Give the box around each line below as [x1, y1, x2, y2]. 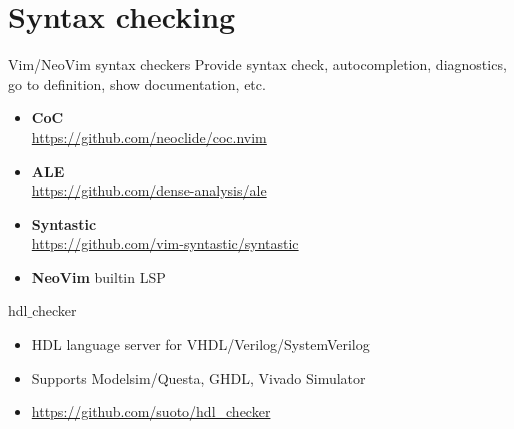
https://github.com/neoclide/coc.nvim [31, 126, 267, 147]
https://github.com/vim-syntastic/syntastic [31, 233, 299, 254]
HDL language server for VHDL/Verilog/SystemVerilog [31, 334, 370, 355]
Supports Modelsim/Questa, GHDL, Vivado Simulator [31, 367, 366, 388]
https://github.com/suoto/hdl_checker [31, 401, 271, 422]
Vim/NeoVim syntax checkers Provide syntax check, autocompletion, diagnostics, [8, 54, 507, 75]
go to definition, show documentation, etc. [8, 73, 266, 94]
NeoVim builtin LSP [31, 266, 166, 287]
